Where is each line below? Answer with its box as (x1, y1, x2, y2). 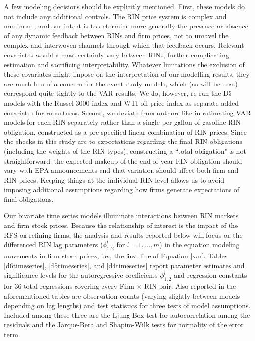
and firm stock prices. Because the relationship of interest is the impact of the (4, 220, 238, 230)
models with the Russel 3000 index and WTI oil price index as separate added (4, 97, 239, 108)
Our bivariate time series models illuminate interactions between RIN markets (4, 210, 239, 221)
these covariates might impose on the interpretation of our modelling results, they (4, 69, 250, 79)
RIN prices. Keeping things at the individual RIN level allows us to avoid (4, 174, 225, 185)
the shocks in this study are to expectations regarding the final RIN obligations (4, 136, 243, 146)
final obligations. (4, 194, 54, 204)
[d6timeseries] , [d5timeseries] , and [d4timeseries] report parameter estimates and (4, 260, 245, 270)
